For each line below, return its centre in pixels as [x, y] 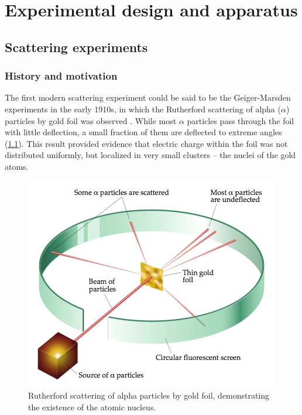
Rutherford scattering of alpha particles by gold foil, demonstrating [149, 395]
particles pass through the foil [241, 120]
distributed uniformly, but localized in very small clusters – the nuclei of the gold [150, 155]
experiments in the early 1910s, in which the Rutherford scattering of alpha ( [143, 109]
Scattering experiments [76, 47]
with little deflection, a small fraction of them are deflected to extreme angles [143, 132]
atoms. [17, 166]
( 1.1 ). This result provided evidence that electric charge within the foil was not [146, 143]
